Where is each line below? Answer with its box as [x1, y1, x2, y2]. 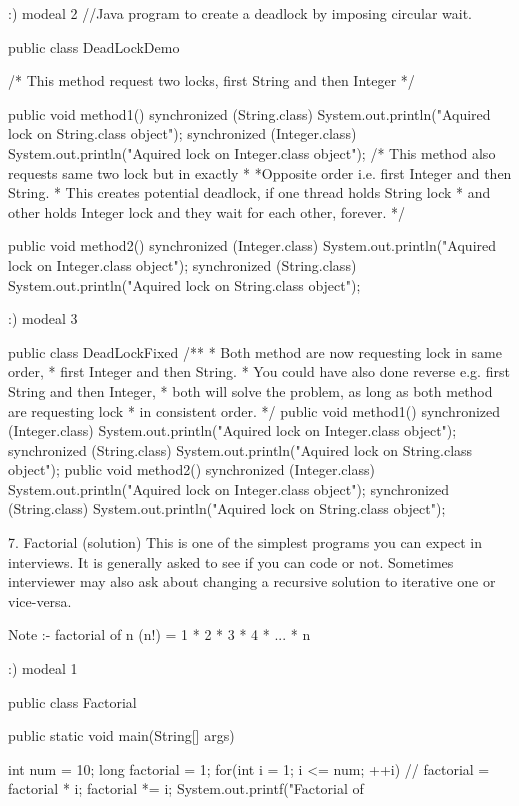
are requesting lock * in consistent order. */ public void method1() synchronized [8, 400, 501, 421]
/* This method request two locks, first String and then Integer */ [8, 70, 415, 91]
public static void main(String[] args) [8, 725, 235, 746]
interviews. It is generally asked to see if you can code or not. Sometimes [8, 551, 454, 572]
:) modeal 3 [8, 308, 78, 329]
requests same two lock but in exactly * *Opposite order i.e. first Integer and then [8, 162, 512, 183]
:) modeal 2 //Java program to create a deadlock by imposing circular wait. [8, 3, 473, 23]
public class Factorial [8, 691, 137, 712]
